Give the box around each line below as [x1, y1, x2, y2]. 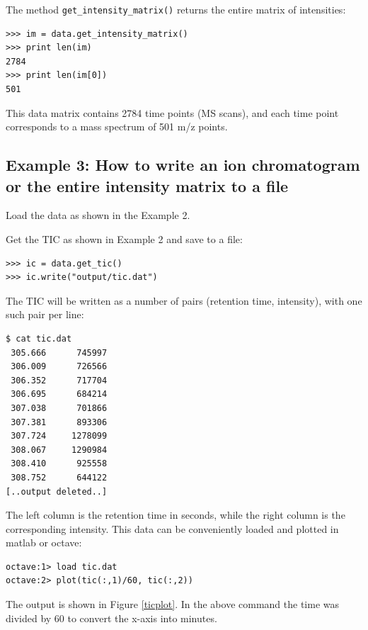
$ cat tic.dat [6, 333, 72, 344]
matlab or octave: [6, 535, 82, 550]
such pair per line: [6, 307, 84, 322]
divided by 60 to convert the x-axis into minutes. [6, 610, 217, 625]
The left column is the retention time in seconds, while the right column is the [6, 507, 345, 522]
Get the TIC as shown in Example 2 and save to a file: [6, 232, 243, 246]
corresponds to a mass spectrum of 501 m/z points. [6, 119, 228, 134]
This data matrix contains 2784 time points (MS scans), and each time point [6, 105, 339, 120]
